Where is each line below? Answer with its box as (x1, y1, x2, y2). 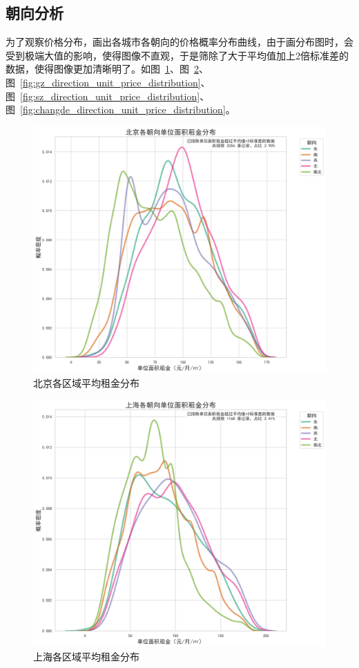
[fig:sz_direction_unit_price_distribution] (20, 88, 200, 103)
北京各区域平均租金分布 (33, 375, 139, 390)
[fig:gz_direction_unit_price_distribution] (20, 75, 201, 89)
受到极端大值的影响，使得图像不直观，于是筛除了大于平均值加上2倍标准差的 (6, 48, 349, 62)
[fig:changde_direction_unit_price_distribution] (20, 102, 226, 117)
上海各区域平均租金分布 (33, 649, 139, 663)
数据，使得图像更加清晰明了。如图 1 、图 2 (6, 61, 199, 76)
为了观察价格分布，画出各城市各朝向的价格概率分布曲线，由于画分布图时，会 (6, 35, 353, 49)
